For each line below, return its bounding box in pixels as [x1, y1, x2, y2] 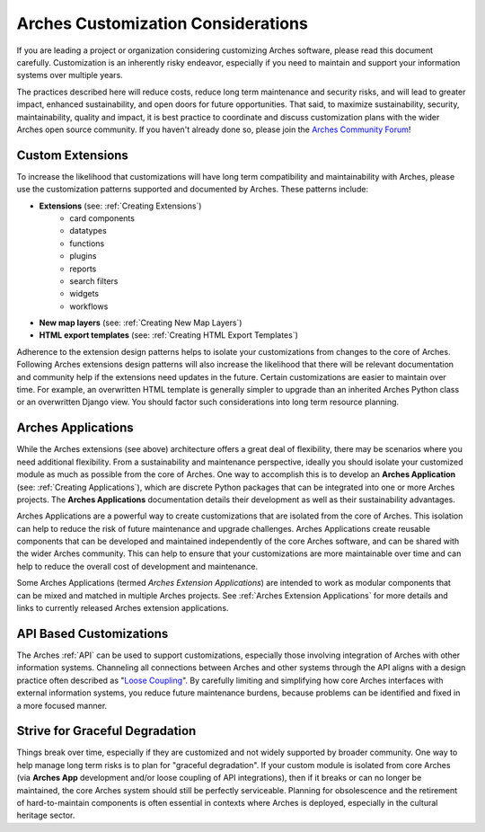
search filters [69, 275, 119, 287]
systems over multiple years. [16, 70, 123, 81]
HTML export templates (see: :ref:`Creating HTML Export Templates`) [39, 330, 298, 341]
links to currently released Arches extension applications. [16, 603, 229, 614]
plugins [69, 251, 97, 261]
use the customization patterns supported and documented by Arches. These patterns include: [16, 184, 368, 195]
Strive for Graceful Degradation [16, 723, 197, 739]
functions [69, 238, 105, 249]
